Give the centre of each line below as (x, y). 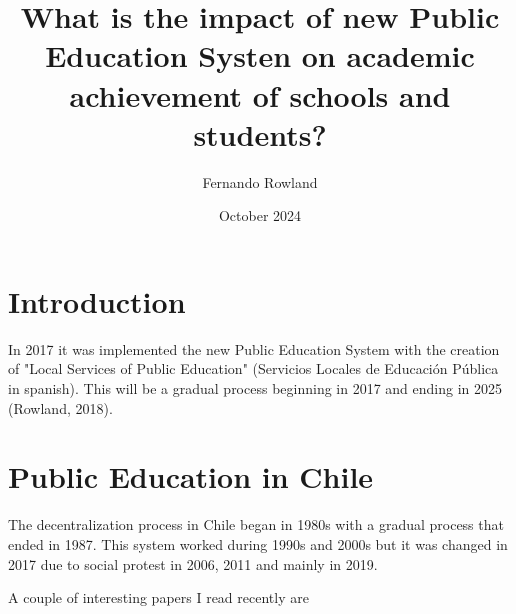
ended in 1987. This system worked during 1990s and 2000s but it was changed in (258, 543)
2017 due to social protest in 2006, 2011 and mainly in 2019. (193, 563)
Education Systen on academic (260, 55)
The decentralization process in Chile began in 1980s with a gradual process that (256, 524)
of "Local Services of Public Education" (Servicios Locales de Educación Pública (253, 368)
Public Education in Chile (191, 476)
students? (260, 133)
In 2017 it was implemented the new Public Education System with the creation (254, 348)
